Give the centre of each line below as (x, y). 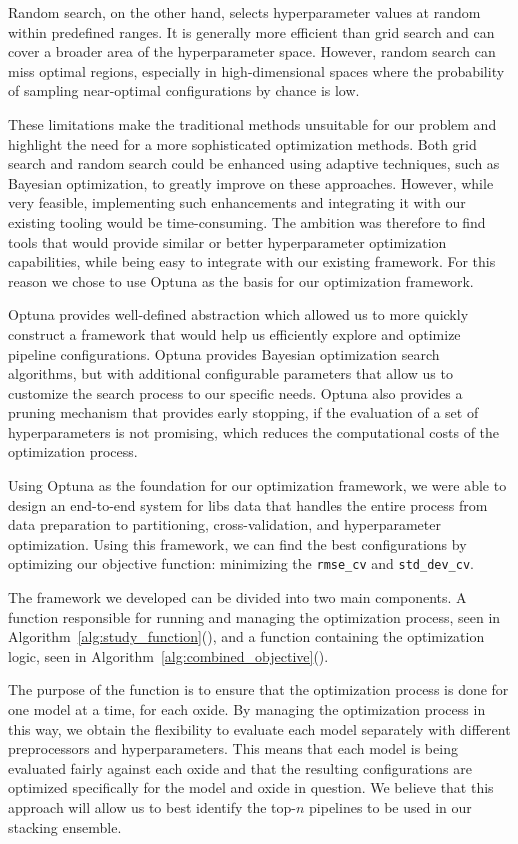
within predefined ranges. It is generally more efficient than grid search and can (251, 31)
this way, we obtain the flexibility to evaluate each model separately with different (259, 728)
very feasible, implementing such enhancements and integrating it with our (237, 202)
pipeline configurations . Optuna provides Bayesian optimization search (224, 353)
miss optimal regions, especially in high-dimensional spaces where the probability (256, 70)
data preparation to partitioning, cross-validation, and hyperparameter (224, 524)
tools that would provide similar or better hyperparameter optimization (227, 241)
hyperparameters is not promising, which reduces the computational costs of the (254, 431)
